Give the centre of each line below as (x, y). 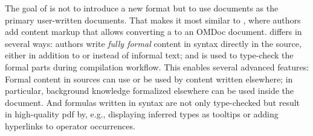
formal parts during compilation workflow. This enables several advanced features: (157, 66)
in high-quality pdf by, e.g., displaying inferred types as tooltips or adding (142, 114)
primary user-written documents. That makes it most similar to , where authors (153, 20)
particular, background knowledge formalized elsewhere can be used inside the (149, 91)
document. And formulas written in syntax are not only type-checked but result (153, 102)
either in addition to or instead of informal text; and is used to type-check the (149, 55)
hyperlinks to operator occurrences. (70, 125)
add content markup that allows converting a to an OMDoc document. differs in (153, 32)
